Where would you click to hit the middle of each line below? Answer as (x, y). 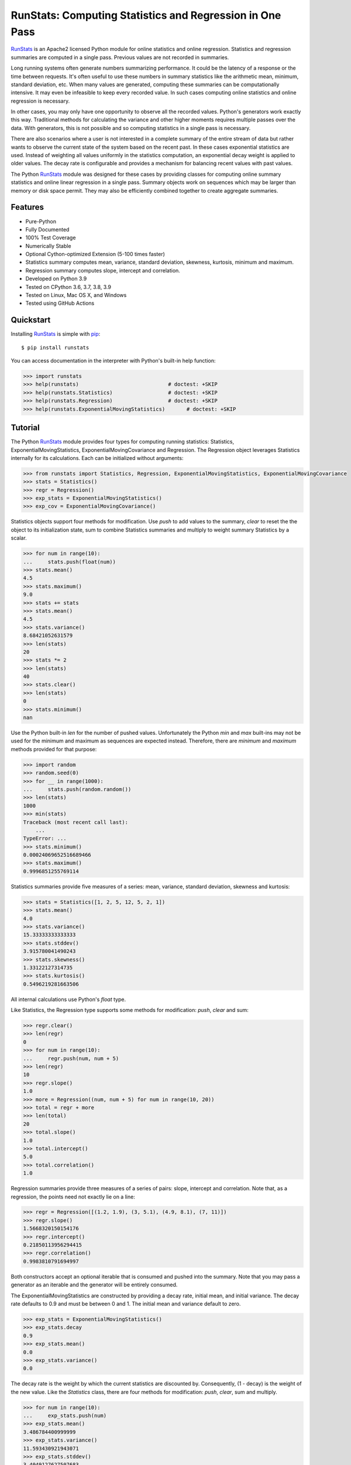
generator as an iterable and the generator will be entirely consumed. (94, 1285)
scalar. (19, 538)
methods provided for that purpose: (54, 749)
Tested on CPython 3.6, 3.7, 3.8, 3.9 (68, 287)
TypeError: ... (45, 839)
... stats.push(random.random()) (77, 789)
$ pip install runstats (55, 347)
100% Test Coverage (51, 238)
